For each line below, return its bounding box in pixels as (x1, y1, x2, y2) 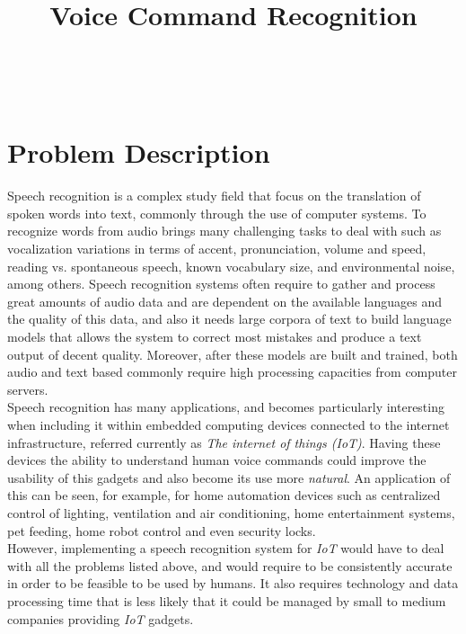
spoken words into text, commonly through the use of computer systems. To (7, 203, 426, 222)
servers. (7, 380, 48, 398)
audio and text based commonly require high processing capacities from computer (7, 362, 458, 381)
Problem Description (7, 134, 270, 171)
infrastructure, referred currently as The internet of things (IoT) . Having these (7, 433, 441, 451)
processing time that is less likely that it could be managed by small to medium (7, 591, 446, 610)
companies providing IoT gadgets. (7, 609, 194, 628)
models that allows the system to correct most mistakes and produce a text (7, 327, 422, 345)
